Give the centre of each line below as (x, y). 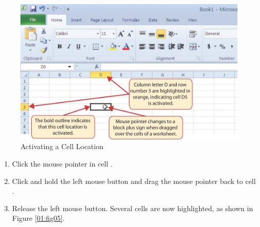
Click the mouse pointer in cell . (62, 163)
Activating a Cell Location (62, 146)
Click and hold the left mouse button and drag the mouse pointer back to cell (134, 181)
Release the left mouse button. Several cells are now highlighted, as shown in (133, 208)
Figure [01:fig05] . (38, 218)
